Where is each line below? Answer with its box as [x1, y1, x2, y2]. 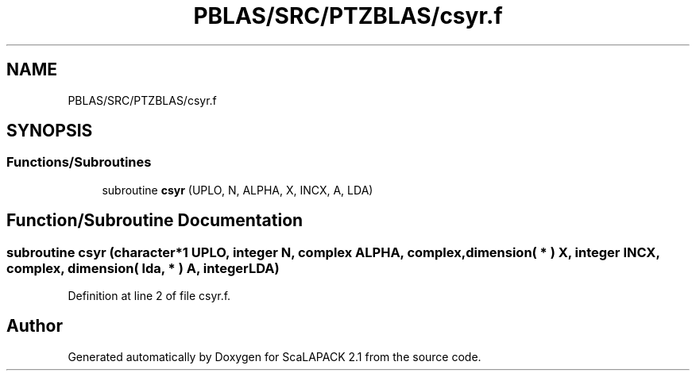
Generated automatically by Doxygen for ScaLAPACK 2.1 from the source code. [68, 349, 481, 364]
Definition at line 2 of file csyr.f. [68, 289, 231, 303]
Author [6, 316, 63, 337]
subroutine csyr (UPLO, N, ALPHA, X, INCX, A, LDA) [102, 183, 373, 197]
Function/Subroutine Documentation [6, 210, 304, 231]
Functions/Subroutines [6, 154, 152, 171]
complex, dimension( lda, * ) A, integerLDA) [6, 260, 280, 276]
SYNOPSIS [6, 121, 93, 141]
